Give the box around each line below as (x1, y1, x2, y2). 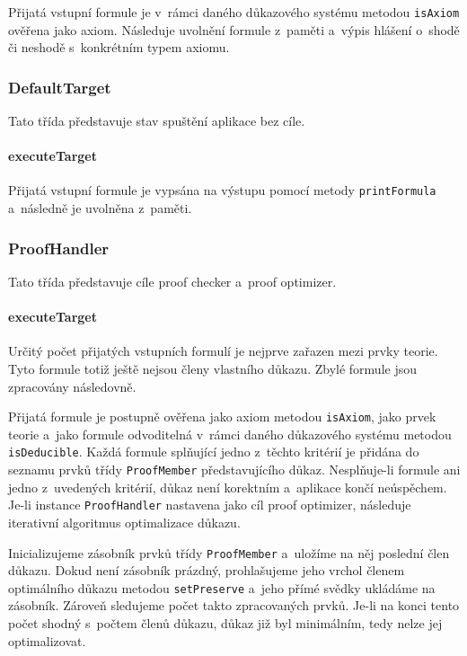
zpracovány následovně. (8, 377, 137, 395)
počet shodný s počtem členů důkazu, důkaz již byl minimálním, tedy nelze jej (8, 614, 443, 632)
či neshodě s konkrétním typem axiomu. (8, 38, 230, 57)
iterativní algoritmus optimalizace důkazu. (8, 512, 241, 531)
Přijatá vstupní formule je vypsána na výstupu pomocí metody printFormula (8, 181, 436, 199)
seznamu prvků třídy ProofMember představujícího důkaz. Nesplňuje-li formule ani (8, 460, 461, 478)
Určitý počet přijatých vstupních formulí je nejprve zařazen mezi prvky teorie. (8, 341, 438, 360)
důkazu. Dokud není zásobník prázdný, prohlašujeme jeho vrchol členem (8, 561, 405, 580)
